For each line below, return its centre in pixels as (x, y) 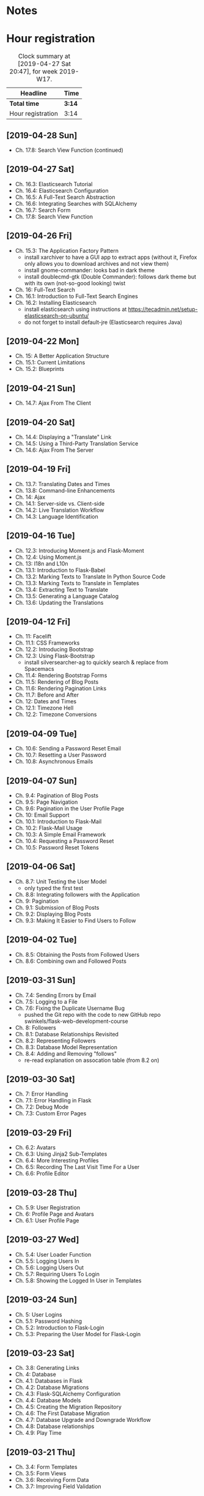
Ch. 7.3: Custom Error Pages (51, 1113)
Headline (34, 94)
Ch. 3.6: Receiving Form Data (52, 1480)
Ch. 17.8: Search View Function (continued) (69, 150)
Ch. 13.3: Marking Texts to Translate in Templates (77, 583)
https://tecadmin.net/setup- (163, 309)
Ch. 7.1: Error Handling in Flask (53, 1101)
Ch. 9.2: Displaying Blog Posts (53, 914)
